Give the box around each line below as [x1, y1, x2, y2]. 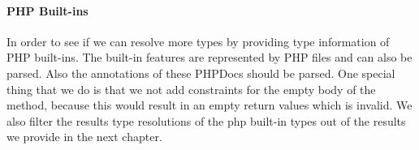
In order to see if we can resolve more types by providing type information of [6, 32, 390, 49]
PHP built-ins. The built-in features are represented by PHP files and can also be [6, 49, 413, 66]
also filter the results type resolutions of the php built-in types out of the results [6, 112, 406, 129]
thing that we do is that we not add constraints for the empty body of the [6, 80, 376, 97]
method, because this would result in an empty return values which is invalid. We [6, 96, 413, 114]
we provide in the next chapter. [6, 128, 162, 145]
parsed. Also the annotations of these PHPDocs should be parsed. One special [6, 64, 395, 81]
